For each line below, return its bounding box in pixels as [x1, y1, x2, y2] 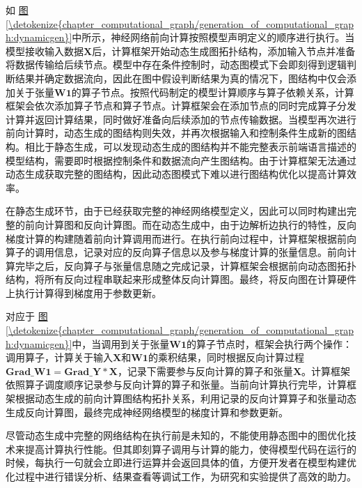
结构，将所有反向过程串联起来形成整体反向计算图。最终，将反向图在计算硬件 [6, 272, 356, 287]
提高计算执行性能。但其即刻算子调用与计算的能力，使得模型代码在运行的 [24, 441, 356, 456]
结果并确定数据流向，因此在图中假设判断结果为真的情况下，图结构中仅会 [15, 70, 347, 85]
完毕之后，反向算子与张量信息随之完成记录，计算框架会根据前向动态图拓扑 [15, 258, 356, 273]
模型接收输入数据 [6, 43, 84, 58]
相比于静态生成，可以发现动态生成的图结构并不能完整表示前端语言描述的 [24, 139, 356, 153]
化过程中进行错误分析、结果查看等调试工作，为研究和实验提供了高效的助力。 [6, 469, 356, 483]
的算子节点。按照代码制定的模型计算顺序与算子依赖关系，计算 [71, 84, 354, 99]
